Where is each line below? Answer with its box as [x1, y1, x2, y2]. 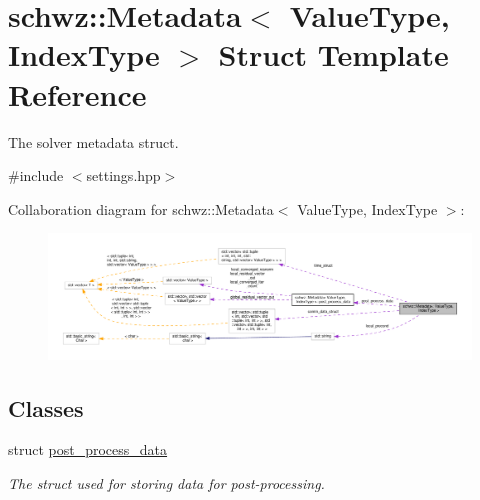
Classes [8, 392, 84, 423]
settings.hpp [86, 165, 161, 186]
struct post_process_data [8, 439, 168, 460]
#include [8, 165, 64, 186]
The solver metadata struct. [8, 131, 179, 152]
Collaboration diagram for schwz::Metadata [8, 198, 274, 219]
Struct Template [218, 34, 449, 75]
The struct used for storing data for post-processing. [8, 472, 325, 493]
